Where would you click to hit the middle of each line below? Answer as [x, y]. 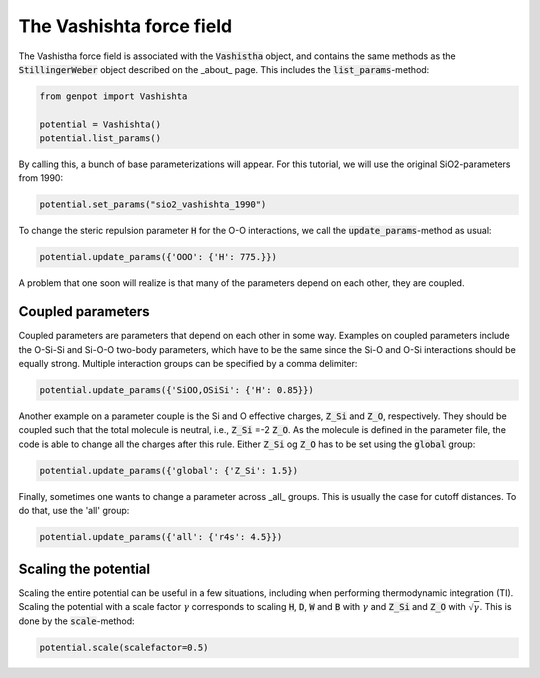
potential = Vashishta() [100, 124]
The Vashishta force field [125, 26]
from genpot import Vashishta [113, 96]
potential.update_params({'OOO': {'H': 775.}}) [158, 257]
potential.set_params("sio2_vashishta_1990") [153, 204]
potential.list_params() [100, 138]
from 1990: [41, 178]
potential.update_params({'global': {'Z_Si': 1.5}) [169, 470]
